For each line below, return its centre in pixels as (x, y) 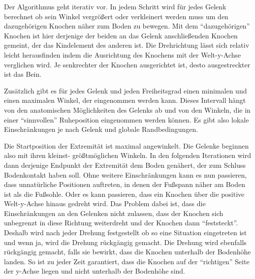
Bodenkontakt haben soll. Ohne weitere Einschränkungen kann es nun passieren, (126, 174)
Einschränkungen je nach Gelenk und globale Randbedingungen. (101, 129)
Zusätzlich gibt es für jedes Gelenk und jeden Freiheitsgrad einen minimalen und (126, 90)
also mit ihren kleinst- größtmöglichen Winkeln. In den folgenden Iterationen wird (128, 155)
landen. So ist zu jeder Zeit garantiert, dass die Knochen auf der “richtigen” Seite (127, 261)
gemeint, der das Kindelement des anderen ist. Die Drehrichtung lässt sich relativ (127, 45)
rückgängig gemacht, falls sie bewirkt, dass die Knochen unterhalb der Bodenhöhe (127, 252)
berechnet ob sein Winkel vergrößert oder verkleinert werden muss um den (116, 16)
